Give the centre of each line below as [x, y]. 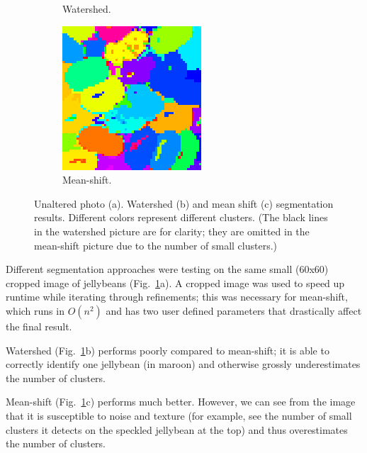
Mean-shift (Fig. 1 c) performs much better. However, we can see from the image [181, 402]
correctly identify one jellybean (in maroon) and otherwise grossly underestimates [183, 364]
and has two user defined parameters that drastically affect [234, 310]
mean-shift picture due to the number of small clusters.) [156, 245]
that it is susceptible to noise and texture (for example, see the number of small [179, 415]
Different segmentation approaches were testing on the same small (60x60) [167, 269]
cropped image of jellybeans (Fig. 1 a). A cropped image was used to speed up [175, 283]
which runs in [35, 310]
